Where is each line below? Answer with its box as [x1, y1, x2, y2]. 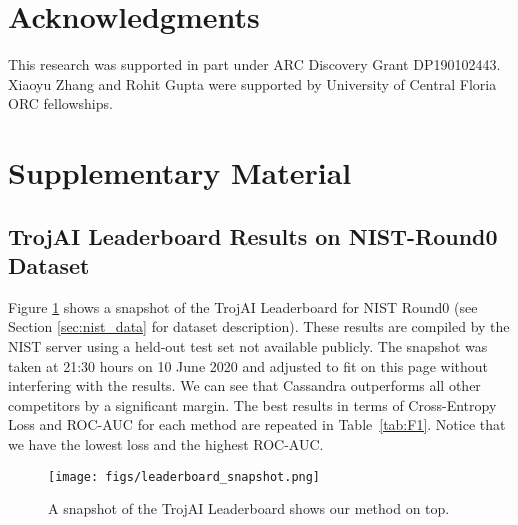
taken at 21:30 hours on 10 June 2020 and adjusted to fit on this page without [8, 355, 488, 376]
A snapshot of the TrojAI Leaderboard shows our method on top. [48, 498, 450, 519]
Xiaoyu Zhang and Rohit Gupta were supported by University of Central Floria [8, 73, 497, 94]
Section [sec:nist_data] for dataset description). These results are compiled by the [8, 316, 510, 337]
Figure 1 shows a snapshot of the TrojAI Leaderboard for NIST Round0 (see [8, 296, 478, 317]
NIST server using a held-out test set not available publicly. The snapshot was [8, 336, 488, 357]
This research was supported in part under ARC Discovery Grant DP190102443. [8, 54, 501, 75]
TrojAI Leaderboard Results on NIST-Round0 [8, 220, 498, 251]
